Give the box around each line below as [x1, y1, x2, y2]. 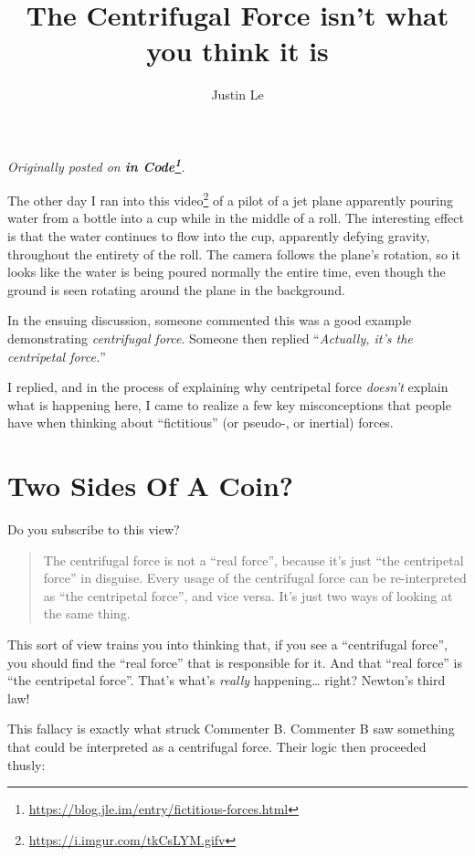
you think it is [146, 32, 329, 69]
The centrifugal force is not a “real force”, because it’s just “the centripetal [43, 550, 464, 569]
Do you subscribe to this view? [7, 520, 180, 539]
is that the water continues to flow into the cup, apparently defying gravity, [7, 227, 430, 245]
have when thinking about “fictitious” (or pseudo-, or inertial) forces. [7, 413, 394, 432]
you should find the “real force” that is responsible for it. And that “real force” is [7, 652, 463, 671]
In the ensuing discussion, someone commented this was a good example [7, 311, 412, 330]
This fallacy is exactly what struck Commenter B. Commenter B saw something [7, 719, 455, 738]
